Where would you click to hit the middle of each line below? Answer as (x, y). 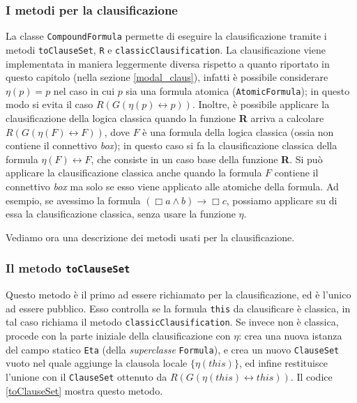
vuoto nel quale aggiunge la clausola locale (97, 363)
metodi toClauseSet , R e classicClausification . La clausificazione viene (166, 49)
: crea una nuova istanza (290, 335)
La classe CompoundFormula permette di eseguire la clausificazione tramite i (166, 36)
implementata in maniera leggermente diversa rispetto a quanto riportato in (168, 63)
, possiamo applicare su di (282, 200)
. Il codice (311, 376)
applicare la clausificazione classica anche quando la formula (134, 173)
